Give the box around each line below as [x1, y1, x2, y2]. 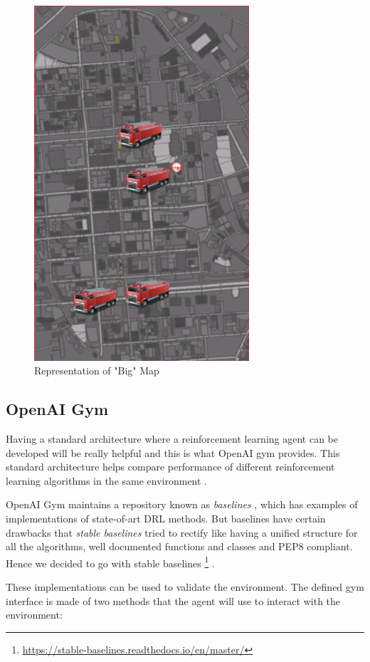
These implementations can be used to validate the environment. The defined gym [6, 579, 364, 594]
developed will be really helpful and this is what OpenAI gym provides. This [6, 445, 340, 460]
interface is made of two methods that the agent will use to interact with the [6, 593, 341, 608]
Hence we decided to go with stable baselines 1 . [6, 553, 215, 570]
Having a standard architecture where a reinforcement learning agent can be [6, 431, 339, 446]
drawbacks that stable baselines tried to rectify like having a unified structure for [6, 525, 358, 540]
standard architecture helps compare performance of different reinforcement [6, 459, 335, 474]
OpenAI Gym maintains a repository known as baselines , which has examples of [6, 497, 358, 512]
